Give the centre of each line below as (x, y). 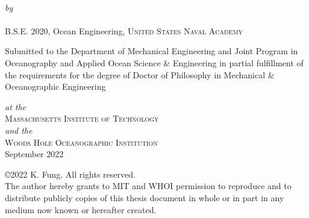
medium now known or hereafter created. (81, 209)
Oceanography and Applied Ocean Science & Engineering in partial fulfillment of (154, 62)
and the (19, 130)
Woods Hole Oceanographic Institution (81, 142)
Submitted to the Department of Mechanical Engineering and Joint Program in (151, 51)
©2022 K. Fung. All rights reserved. (70, 174)
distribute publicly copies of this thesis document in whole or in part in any (145, 197)
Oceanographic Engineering (55, 86)
